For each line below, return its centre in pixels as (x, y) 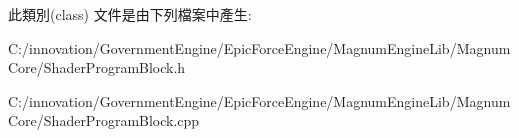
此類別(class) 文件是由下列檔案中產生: (130, 14)
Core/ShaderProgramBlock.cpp (104, 120)
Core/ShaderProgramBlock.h (97, 67)
